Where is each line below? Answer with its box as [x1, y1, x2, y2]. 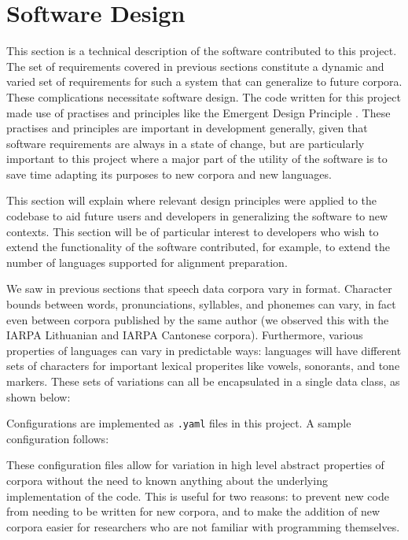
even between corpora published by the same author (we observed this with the [6, 311, 389, 327]
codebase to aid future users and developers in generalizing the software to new [6, 208, 388, 224]
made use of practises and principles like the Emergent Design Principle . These [6, 104, 391, 120]
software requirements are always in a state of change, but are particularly [6, 135, 365, 151]
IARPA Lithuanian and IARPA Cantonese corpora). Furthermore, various [6, 327, 363, 343]
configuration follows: [6, 430, 109, 446]
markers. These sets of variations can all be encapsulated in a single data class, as [6, 373, 400, 389]
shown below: [6, 388, 71, 405]
